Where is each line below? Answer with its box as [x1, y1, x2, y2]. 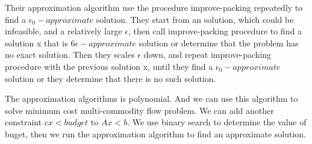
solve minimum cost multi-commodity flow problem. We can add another [5, 104, 274, 116]
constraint [5, 116, 42, 128]
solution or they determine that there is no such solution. [5, 72, 216, 84]
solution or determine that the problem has [139, 36, 299, 49]
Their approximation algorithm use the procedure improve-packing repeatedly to [5, 1, 303, 13]
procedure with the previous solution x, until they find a [5, 60, 213, 72]
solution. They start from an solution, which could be [96, 13, 294, 25]
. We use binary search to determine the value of [127, 116, 307, 128]
